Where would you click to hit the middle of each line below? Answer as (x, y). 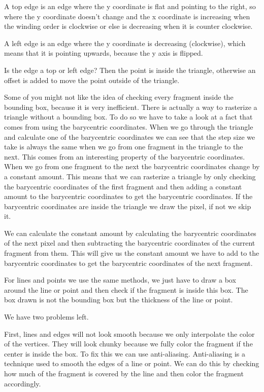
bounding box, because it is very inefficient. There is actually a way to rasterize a (131, 107)
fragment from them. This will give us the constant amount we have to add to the (132, 253)
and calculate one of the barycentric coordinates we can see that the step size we (130, 136)
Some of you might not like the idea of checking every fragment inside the (119, 97)
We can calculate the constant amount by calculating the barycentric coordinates (130, 233)
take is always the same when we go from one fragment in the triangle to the (124, 147)
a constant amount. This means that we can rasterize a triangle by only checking (130, 176)
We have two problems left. (46, 317)
